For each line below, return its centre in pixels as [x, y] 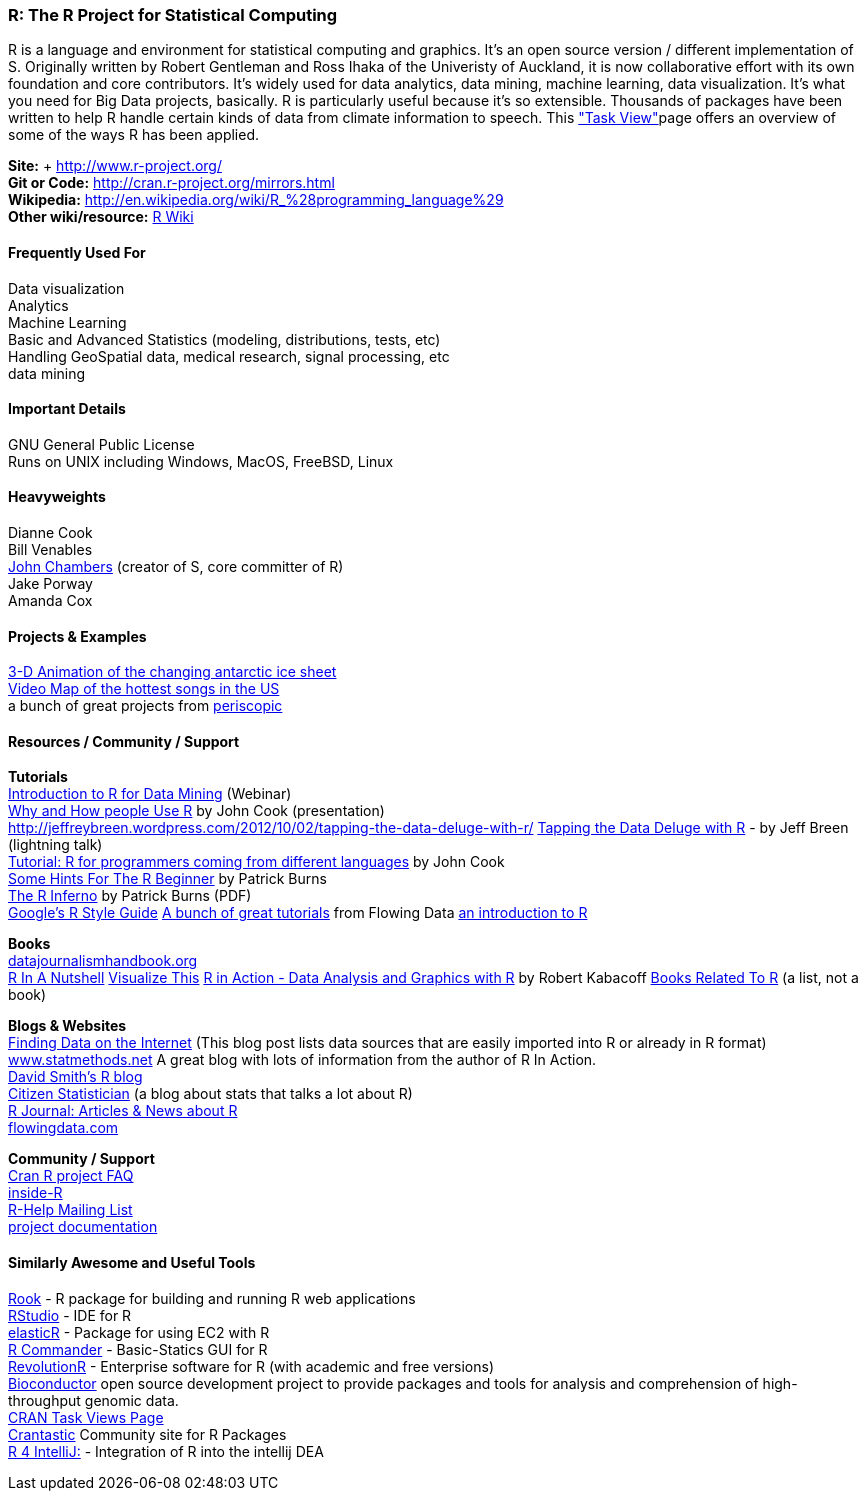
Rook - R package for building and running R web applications [212, 1298]
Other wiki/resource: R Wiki [101, 217]
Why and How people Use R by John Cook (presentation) [196, 811]
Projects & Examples [77, 636]
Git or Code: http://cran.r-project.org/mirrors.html [171, 183]
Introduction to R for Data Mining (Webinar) [150, 794]
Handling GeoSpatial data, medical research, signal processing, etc [229, 356]
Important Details [67, 409]
